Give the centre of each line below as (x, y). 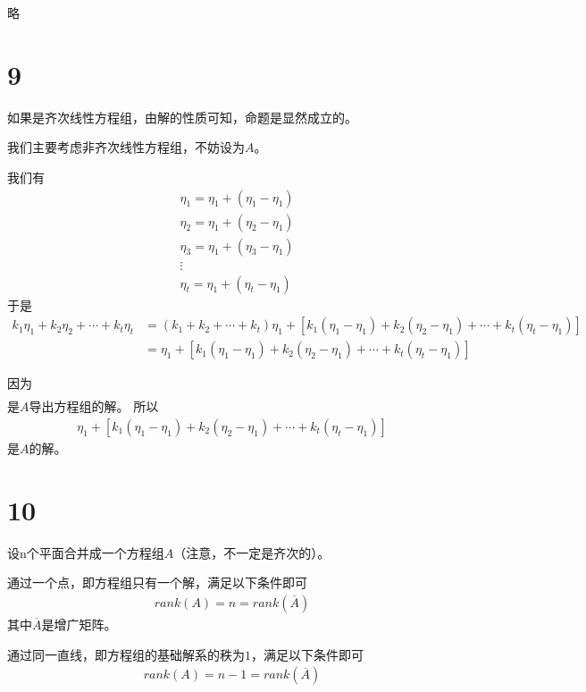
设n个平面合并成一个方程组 (86, 552)
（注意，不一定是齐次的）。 (252, 552)
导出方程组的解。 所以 (94, 406)
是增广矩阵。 (79, 624)
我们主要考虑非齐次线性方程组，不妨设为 (126, 147)
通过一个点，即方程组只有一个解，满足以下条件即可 (157, 582)
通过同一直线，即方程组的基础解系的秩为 (126, 654)
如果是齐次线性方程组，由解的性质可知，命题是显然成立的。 (182, 117)
